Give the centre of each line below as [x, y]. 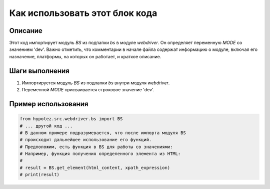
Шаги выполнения [39, 71]
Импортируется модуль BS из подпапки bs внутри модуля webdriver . [96, 83]
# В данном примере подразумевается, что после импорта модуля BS [103, 133]
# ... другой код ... [46, 126]
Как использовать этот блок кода [83, 13]
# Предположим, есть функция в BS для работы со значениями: [96, 147]
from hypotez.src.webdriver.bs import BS [71, 119]
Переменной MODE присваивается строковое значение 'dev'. [88, 90]
